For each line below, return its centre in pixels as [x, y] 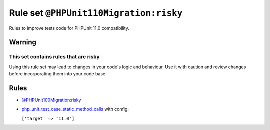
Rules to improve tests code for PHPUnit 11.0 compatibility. [69, 28]
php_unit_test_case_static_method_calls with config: [75, 109]
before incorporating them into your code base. [58, 74]
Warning [23, 42]
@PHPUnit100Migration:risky [51, 100]
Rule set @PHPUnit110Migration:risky [96, 13]
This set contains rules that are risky [54, 57]
